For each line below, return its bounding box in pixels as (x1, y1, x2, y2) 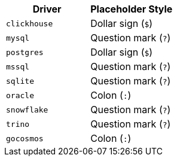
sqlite (6, 76, 34, 86)
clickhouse (6, 19, 53, 28)
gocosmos (6, 133, 44, 143)
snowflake (6, 105, 48, 114)
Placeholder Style (90, 3, 173, 15)
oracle (6, 90, 34, 100)
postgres (6, 47, 44, 57)
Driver (32, 3, 62, 15)
